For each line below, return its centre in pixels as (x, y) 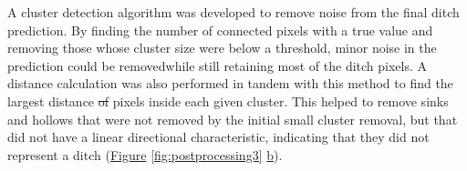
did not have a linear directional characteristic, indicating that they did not (218, 137)
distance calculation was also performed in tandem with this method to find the (230, 83)
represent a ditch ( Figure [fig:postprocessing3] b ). (145, 154)
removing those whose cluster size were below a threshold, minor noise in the (222, 48)
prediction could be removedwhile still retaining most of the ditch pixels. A (218, 65)
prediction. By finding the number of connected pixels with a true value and (220, 30)
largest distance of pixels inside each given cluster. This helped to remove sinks (228, 101)
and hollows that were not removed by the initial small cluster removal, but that (233, 119)
